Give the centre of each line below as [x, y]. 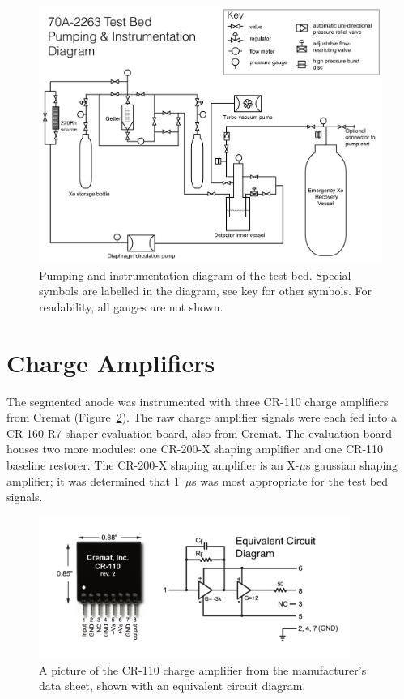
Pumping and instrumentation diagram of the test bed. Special [195, 274]
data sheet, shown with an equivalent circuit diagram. [172, 686]
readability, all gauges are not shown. [131, 306]
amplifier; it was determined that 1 [93, 480]
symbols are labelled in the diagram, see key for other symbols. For [206, 291]
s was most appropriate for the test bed [290, 480]
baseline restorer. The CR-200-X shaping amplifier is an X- [153, 464]
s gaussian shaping [352, 464]
